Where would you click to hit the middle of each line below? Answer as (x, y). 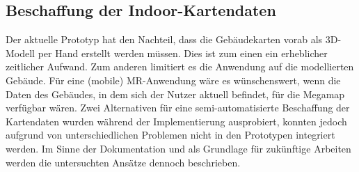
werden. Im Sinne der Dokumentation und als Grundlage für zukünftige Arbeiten (178, 148)
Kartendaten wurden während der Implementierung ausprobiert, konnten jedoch (176, 121)
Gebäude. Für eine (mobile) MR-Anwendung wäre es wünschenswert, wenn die (173, 80)
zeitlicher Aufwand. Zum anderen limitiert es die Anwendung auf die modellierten (180, 67)
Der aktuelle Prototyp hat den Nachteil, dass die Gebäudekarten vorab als (164, 39)
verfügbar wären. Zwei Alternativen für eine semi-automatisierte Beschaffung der (178, 108)
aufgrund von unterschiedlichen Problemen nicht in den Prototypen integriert (170, 135)
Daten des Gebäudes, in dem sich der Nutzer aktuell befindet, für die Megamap (175, 94)
